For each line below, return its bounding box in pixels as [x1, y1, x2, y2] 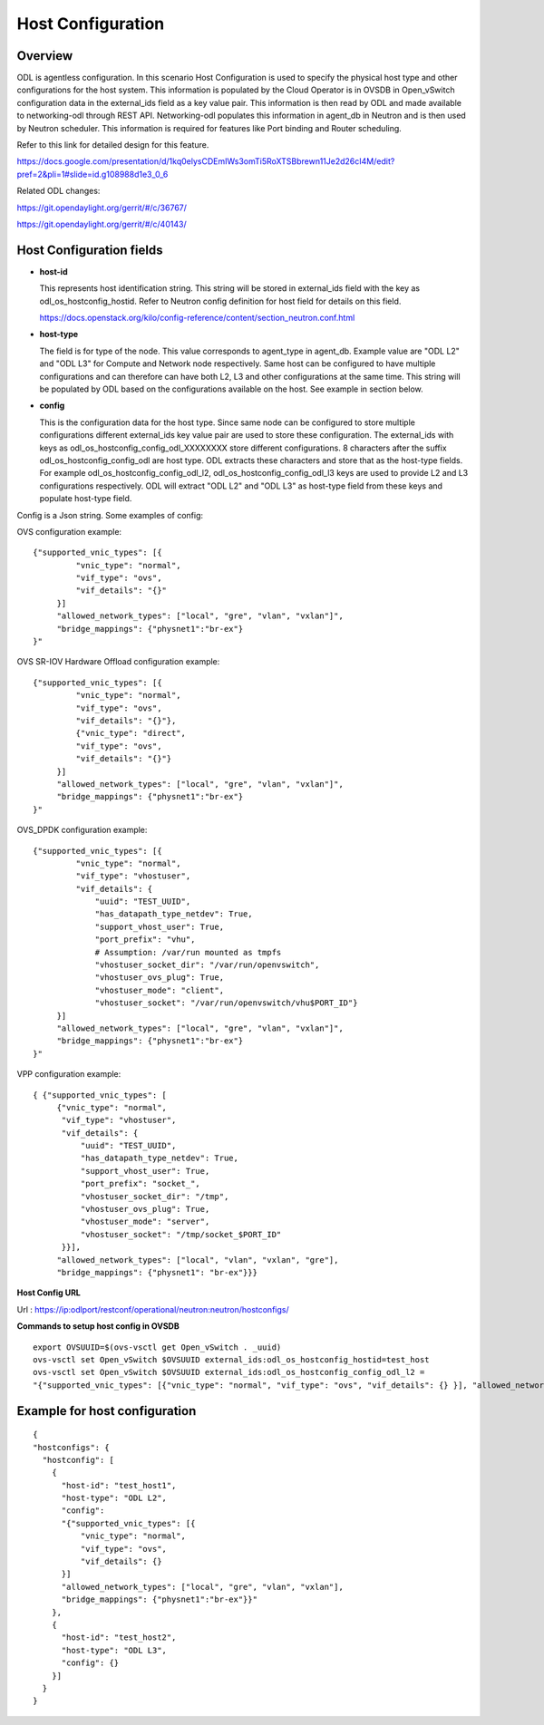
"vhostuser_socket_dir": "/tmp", [80, 1191, 229, 1201]
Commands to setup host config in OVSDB [16, 1321, 180, 1332]
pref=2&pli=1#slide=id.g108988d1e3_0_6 [16, 169, 169, 179]
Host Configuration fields [16, 242, 163, 257]
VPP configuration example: [16, 1069, 121, 1080]
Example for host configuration [16, 1403, 197, 1419]
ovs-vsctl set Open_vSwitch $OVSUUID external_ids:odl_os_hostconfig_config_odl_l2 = [33, 1367, 425, 1378]
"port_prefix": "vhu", [94, 935, 196, 945]
